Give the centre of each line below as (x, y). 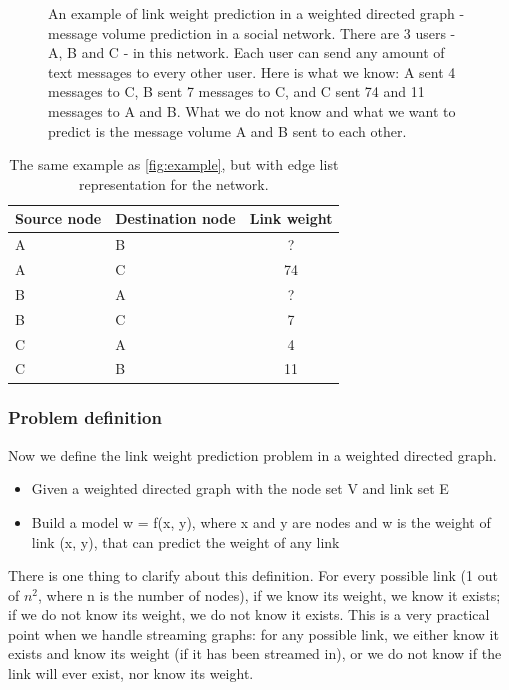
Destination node (175, 218)
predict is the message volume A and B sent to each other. (227, 130)
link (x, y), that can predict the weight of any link (185, 541)
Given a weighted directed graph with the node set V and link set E (240, 488)
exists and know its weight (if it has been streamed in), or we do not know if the (255, 653)
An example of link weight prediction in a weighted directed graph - (256, 13)
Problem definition (85, 417)
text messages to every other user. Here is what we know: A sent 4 (252, 71)
